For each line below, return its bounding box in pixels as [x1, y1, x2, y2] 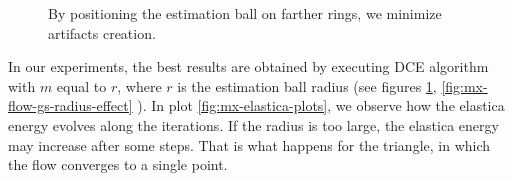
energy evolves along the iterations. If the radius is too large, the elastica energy [8, 114, 499, 135]
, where [117, 75, 162, 96]
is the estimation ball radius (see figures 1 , [177, 75, 437, 96]
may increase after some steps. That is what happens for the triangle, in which [8, 134, 491, 155]
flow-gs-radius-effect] [8, 95, 133, 116]
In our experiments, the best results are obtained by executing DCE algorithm [8, 56, 489, 77]
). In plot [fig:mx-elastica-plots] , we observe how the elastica [137, 95, 505, 116]
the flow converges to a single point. [8, 154, 228, 175]
